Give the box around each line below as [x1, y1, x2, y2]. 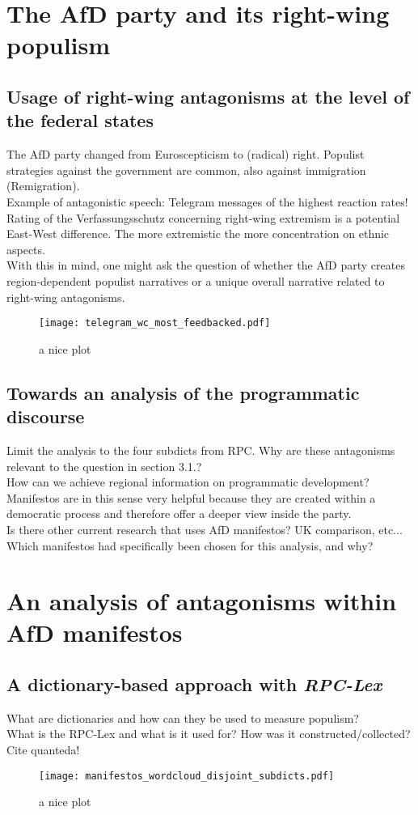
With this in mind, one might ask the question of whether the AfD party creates [6, 257, 405, 274]
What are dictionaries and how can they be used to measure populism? [6, 709, 359, 726]
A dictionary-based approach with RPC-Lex [6, 672, 382, 697]
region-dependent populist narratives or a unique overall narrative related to [6, 272, 385, 289]
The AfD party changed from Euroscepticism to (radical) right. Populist [6, 146, 365, 163]
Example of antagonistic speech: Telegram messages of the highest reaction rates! [6, 193, 408, 210]
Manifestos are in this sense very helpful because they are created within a [6, 489, 376, 506]
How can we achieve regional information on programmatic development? [6, 473, 369, 490]
